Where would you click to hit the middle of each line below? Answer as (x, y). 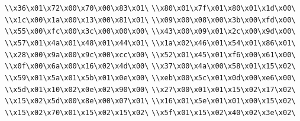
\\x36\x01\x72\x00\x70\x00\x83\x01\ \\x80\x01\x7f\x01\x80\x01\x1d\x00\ (150, 8)
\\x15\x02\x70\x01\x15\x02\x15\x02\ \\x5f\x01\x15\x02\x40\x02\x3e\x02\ (150, 112)
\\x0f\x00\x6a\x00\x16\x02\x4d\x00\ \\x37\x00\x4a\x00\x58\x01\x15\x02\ (150, 66)
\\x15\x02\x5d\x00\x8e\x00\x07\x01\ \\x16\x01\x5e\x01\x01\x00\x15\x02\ (150, 101)
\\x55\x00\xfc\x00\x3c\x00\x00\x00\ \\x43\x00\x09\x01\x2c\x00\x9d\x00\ (150, 32)
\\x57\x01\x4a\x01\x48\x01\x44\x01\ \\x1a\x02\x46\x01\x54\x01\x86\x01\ (150, 43)
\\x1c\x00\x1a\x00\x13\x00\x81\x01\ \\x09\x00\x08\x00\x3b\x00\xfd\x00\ (150, 20)
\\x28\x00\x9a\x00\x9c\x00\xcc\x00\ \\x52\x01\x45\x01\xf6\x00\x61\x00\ (150, 55)
